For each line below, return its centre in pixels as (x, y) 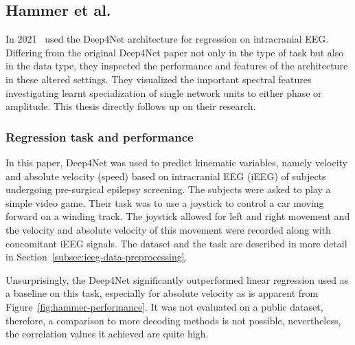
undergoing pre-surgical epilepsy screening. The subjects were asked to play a (168, 189)
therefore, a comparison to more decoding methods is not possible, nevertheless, (173, 320)
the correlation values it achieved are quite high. (107, 334)
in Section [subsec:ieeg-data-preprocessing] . (96, 257)
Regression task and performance (100, 136)
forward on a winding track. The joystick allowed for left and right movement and (178, 216)
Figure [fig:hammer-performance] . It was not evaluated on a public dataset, (164, 306)
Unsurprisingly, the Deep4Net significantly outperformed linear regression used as (177, 279)
